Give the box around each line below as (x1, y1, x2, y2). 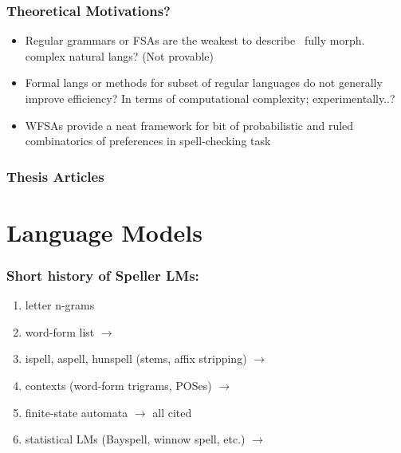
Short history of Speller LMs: (6, 265, 199, 285)
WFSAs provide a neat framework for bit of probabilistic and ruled (25, 116, 354, 133)
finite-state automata (25, 404, 128, 420)
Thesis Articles (6, 166, 104, 186)
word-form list (25, 323, 95, 340)
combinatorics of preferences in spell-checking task (25, 132, 271, 149)
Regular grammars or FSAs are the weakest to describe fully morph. (25, 32, 365, 49)
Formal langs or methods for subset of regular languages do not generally (25, 74, 383, 91)
